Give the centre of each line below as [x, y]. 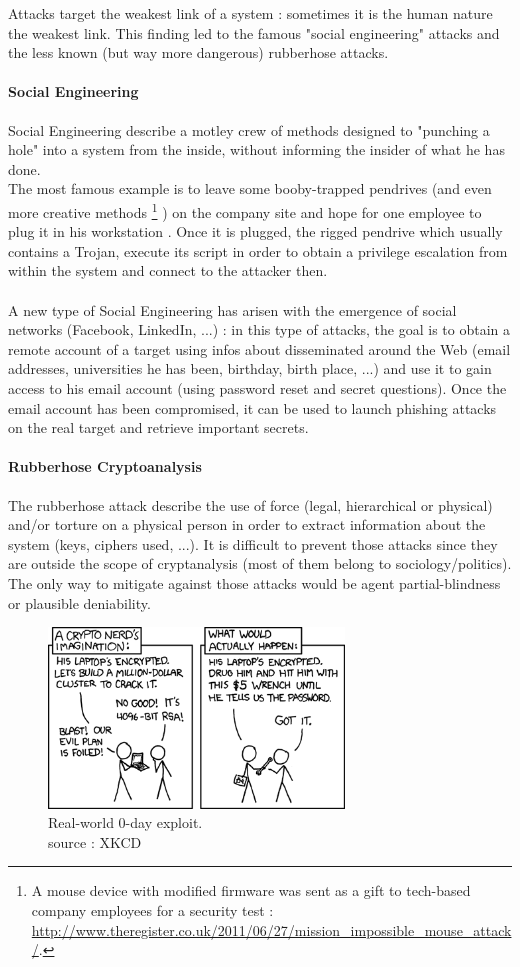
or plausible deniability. [79, 602]
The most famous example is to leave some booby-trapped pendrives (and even [250, 188]
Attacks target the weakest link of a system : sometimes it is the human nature [250, 13]
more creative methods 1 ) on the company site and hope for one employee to [245, 210]
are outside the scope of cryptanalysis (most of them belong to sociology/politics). [260, 563]
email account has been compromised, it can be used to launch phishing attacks [252, 407]
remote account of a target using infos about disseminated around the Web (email [259, 348]
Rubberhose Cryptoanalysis [105, 466]
